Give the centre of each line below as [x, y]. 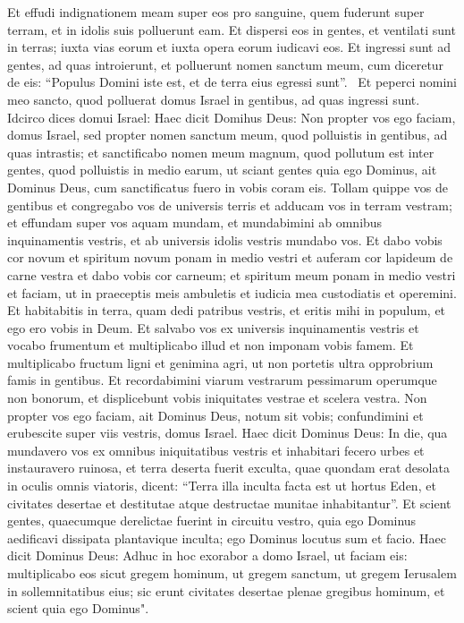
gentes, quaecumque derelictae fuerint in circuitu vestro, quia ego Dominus [212, 521]
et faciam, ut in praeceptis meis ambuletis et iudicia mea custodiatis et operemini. [232, 292]
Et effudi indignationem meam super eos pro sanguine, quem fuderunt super [216, 12]
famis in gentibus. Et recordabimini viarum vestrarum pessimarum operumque [222, 380]
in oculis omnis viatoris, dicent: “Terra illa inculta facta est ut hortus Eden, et [222, 486]
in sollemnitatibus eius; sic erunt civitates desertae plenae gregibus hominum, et [226, 590]
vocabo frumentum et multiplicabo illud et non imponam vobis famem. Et [211, 345]
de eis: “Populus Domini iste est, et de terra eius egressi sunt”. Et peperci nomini [232, 82]
